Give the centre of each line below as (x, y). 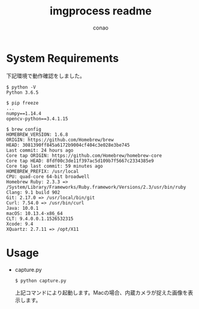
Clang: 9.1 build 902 (33, 192)
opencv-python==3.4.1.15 (37, 118)
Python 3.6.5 (22, 92)
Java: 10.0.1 (22, 208)
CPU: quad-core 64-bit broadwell (48, 176)
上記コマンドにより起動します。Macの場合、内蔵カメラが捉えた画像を (101, 292)
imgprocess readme (101, 11)
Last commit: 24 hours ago (40, 150)
